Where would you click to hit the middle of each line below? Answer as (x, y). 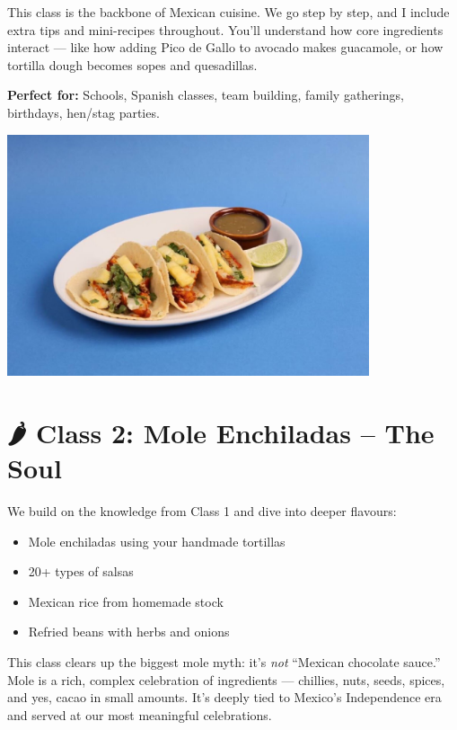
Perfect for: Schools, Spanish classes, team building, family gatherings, (206, 95)
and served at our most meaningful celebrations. (140, 714)
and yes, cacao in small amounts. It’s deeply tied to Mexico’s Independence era (224, 697)
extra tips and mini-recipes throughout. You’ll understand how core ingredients (225, 29)
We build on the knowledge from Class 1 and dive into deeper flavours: (202, 510)
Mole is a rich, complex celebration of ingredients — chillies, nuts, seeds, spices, (226, 679)
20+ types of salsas (81, 571)
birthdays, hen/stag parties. (83, 112)
